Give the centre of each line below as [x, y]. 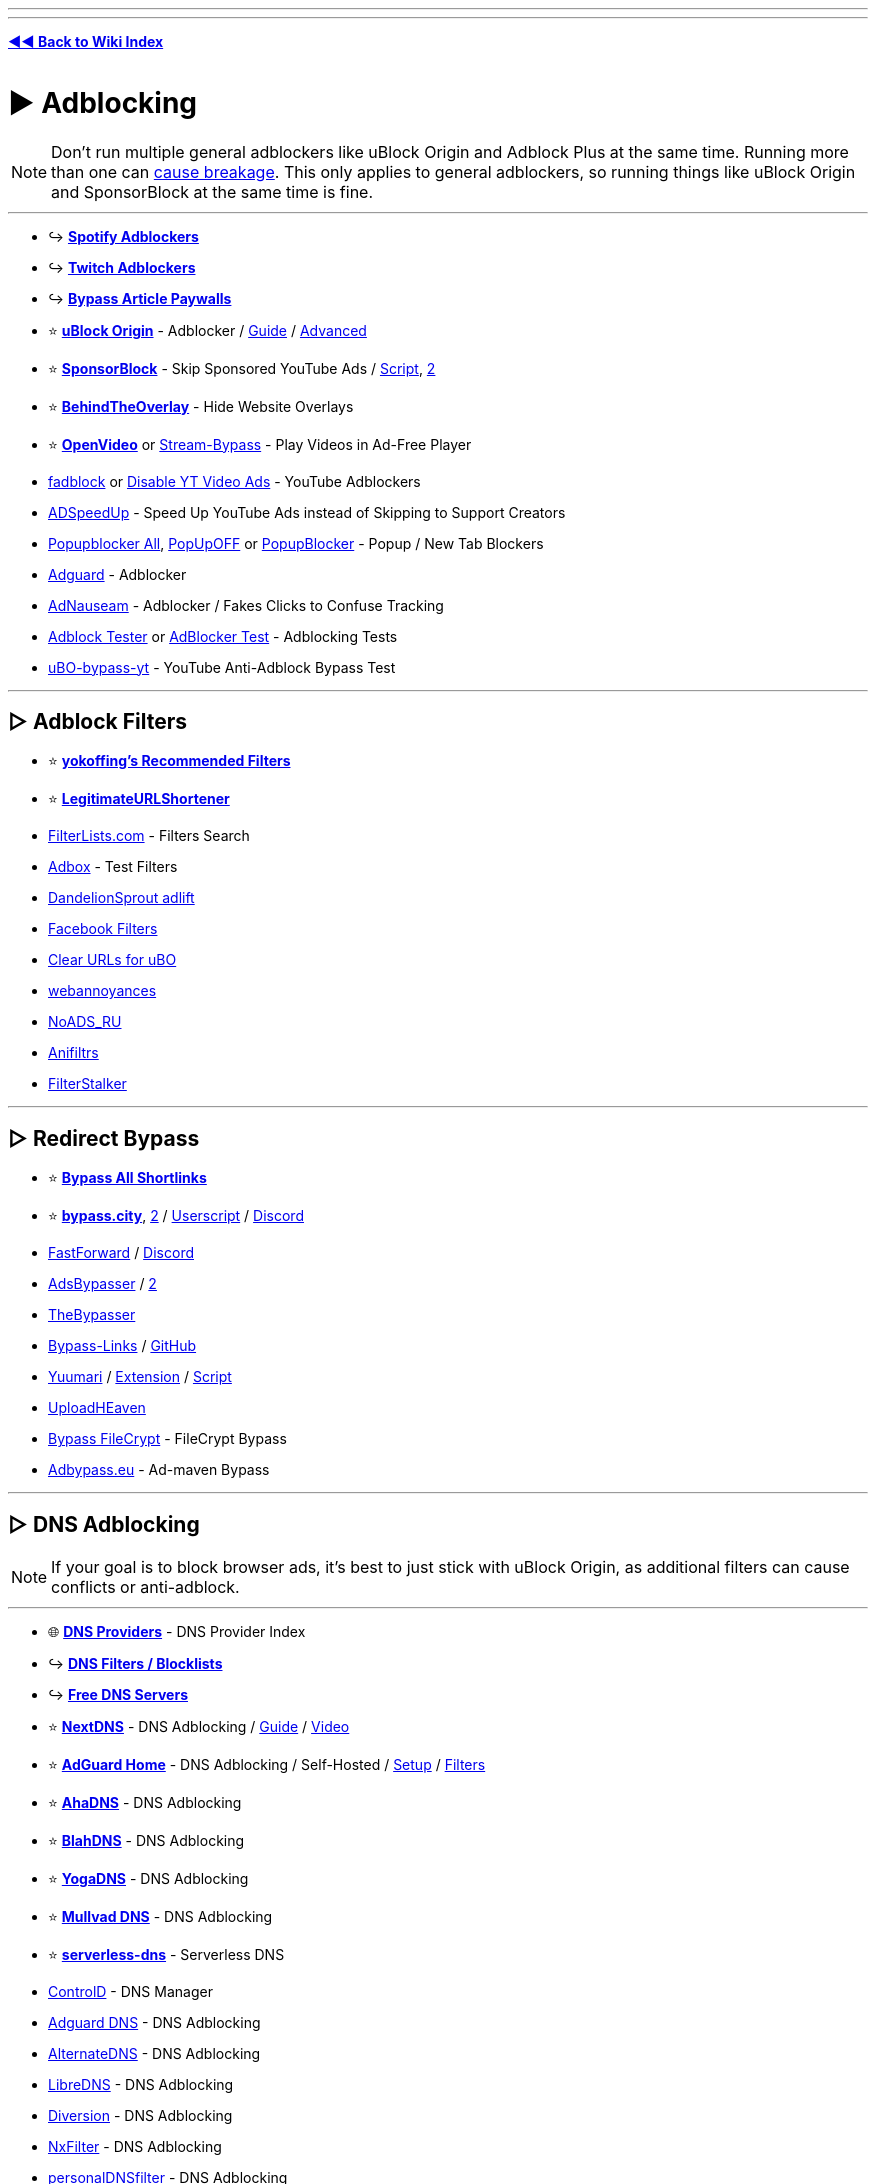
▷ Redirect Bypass [104, 1138]
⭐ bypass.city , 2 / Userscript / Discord [176, 1216]
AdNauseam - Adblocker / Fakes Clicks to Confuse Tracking [246, 605]
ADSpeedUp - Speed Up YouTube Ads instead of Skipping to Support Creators [307, 512]
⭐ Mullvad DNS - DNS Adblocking [160, 1917]
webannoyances [102, 991]
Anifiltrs [73, 1053]
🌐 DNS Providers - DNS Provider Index [177, 1632]
